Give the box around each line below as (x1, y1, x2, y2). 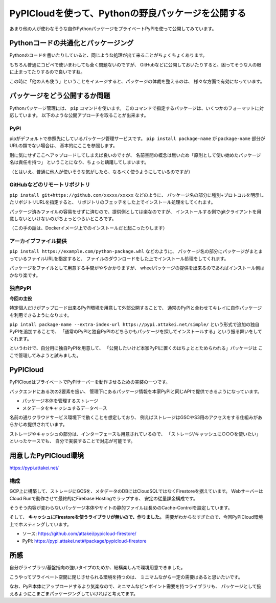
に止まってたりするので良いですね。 (9, 69, 85, 75)
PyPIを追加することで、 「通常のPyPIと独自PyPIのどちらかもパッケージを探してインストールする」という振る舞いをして (9, 329, 263, 335)
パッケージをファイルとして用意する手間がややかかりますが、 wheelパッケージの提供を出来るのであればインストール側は (9, 265, 265, 271)
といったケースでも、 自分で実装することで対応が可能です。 (9, 438, 135, 444)
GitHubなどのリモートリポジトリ (9, 181, 90, 189)
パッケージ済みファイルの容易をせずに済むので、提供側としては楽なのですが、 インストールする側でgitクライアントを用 (9, 208, 262, 215)
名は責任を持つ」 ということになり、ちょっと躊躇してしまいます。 (9, 159, 149, 166)
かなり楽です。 (9, 272, 41, 278)
